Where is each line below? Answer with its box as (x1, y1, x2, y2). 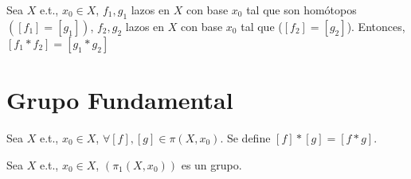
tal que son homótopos (246, 2, 357, 18)
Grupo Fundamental (6, 83, 233, 115)
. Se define (220, 129, 271, 146)
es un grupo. (181, 156, 242, 173)
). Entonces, (346, 18, 405, 34)
